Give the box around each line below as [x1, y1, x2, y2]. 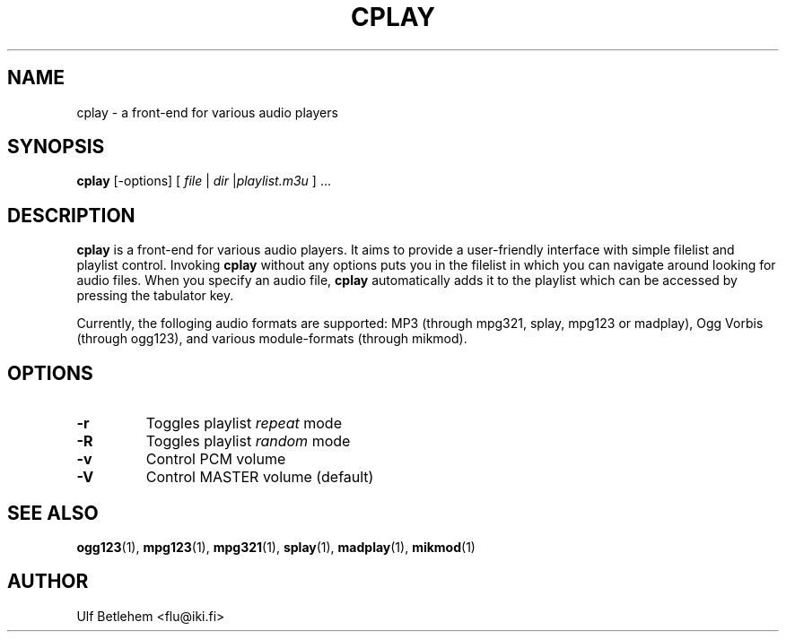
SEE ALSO [7, 501, 99, 524]
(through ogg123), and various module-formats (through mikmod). [76, 331, 467, 347]
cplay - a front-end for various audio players [76, 104, 338, 120]
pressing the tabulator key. [76, 288, 234, 304]
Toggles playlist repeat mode [145, 414, 342, 433]
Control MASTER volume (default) [145, 468, 374, 487]
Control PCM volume [145, 450, 286, 469]
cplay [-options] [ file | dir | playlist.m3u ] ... [76, 173, 331, 189]
